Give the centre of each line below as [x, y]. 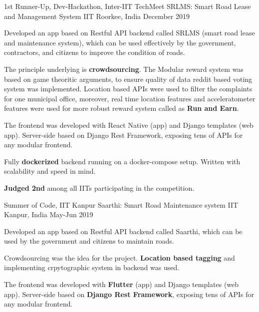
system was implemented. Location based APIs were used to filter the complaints [128, 89]
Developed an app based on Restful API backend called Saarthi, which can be [123, 231]
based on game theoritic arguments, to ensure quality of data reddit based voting [128, 79]
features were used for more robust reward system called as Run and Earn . [122, 108]
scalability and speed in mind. [50, 171]
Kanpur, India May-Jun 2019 [49, 214]
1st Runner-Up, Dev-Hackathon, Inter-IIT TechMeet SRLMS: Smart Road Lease [128, 6]
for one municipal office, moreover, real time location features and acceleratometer [130, 98]
